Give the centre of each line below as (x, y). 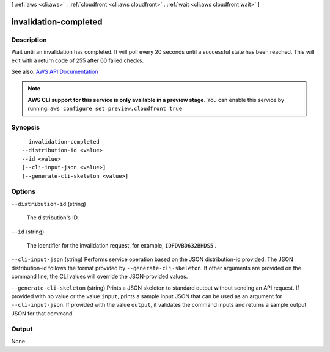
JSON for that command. (43, 313)
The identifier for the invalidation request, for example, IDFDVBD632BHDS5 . (122, 245)
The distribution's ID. (53, 218)
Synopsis (25, 127)
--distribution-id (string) (49, 204)
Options (24, 191)
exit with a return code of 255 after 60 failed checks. (77, 61)
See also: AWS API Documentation (55, 71)
